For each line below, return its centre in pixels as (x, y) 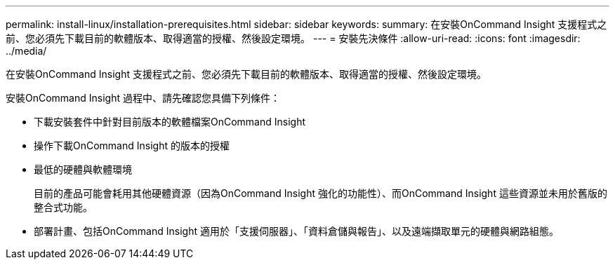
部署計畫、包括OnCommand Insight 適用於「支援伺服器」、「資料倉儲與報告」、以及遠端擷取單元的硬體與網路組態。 (296, 231)
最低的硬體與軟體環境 (83, 169)
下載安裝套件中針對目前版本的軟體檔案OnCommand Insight (170, 122)
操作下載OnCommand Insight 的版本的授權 (132, 145)
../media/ (26, 51)
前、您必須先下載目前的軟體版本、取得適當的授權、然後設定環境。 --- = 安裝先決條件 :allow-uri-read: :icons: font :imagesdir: (293, 38)
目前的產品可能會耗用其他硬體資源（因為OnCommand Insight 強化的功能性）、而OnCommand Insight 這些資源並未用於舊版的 (320, 193)
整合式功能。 (63, 207)
